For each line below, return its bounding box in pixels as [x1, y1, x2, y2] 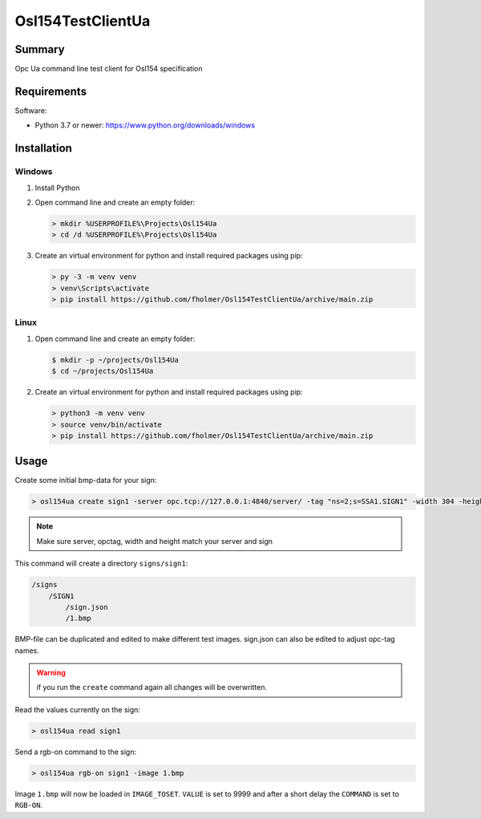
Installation [14, 141, 72, 156]
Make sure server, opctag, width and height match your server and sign [36, 536, 273, 545]
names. [14, 646, 39, 655]
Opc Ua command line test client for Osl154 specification [14, 64, 203, 74]
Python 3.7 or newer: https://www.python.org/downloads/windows [34, 120, 256, 130]
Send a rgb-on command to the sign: [14, 747, 136, 756]
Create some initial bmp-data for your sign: [14, 476, 157, 485]
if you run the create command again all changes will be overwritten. [36, 683, 268, 692]
